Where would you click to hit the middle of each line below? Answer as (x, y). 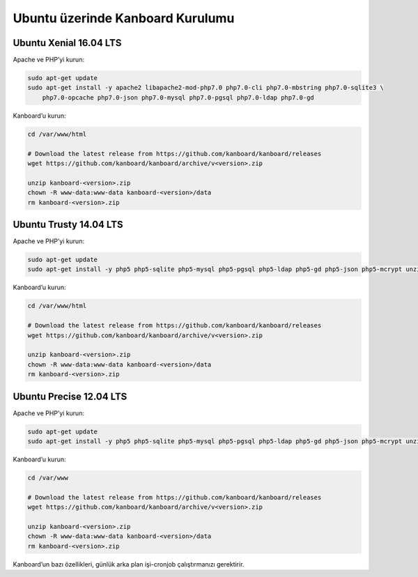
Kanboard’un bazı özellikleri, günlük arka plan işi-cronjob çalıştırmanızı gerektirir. (129, 564)
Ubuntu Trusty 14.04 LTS (68, 224)
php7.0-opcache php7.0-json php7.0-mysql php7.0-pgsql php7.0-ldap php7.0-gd (178, 97)
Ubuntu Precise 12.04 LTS (70, 396)
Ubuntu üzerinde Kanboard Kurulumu (124, 18)
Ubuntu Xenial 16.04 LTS (67, 43)
